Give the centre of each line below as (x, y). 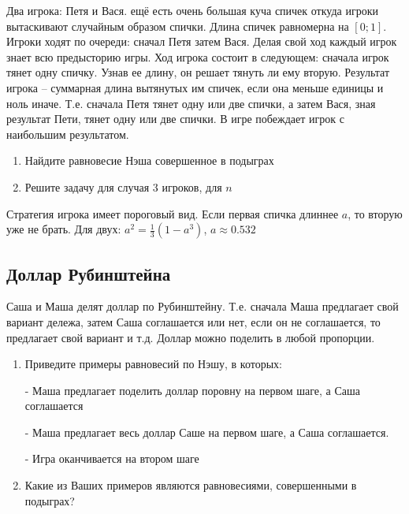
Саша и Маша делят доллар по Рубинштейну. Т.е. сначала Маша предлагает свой (203, 306)
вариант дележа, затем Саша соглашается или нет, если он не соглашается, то (193, 321)
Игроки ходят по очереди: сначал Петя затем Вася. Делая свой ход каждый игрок (202, 41)
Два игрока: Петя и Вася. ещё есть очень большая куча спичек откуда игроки (192, 10)
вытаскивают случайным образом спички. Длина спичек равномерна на (178, 26)
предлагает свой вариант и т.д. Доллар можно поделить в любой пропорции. (191, 337)
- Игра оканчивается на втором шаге (112, 458)
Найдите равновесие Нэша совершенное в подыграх (149, 160)
